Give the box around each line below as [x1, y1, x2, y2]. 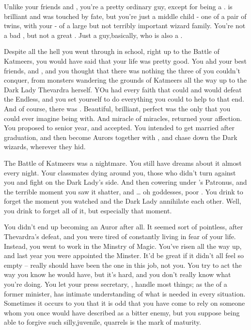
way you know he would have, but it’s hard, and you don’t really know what [4, 269, 231, 279]
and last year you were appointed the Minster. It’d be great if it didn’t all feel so [4, 250, 244, 261]
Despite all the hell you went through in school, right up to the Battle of [4, 46, 220, 56]
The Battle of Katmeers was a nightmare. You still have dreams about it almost [4, 157, 242, 168]
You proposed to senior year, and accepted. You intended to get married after [4, 122, 235, 133]
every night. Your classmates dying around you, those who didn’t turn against [4, 167, 236, 177]
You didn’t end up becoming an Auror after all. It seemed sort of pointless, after [4, 222, 243, 232]
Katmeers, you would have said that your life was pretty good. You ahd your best [4, 55, 247, 66]
